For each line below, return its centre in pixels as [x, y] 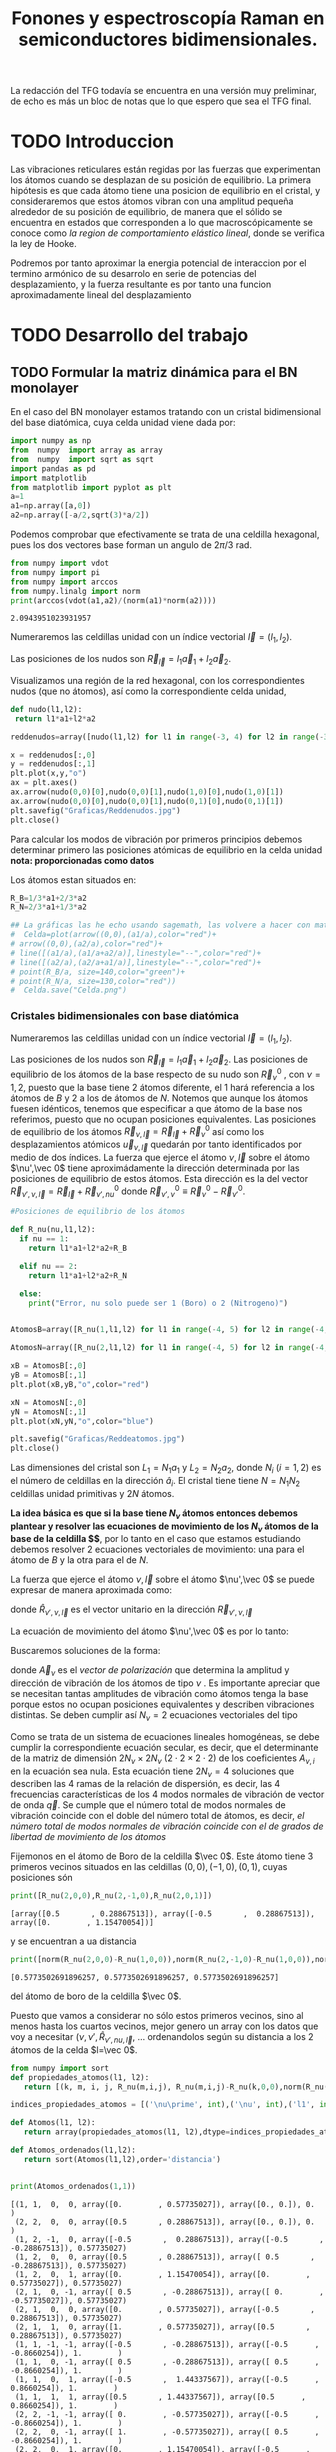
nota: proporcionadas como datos [82, 860]
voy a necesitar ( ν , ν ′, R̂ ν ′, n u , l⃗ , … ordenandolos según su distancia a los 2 [162, 2038]
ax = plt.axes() [44, 783]
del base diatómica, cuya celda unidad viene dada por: [123, 423]
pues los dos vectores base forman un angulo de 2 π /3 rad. [131, 545]
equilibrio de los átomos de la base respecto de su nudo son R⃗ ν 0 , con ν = [166, 1074]
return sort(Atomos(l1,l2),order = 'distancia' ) [122, 2159]
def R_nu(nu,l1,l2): [53, 1230]
